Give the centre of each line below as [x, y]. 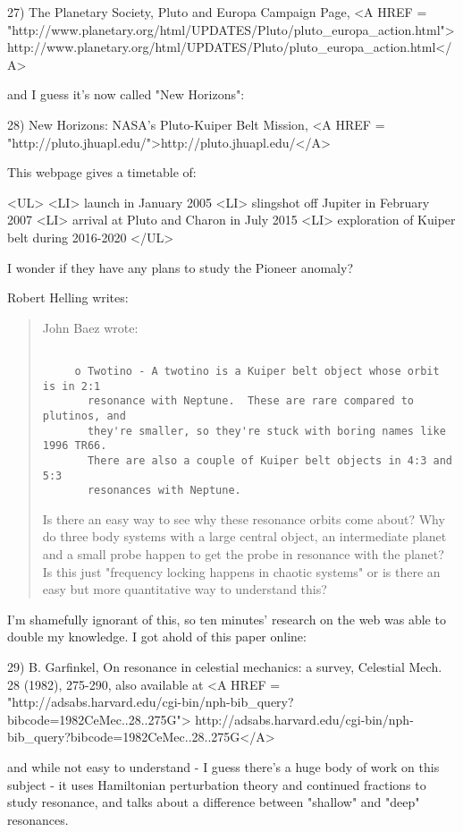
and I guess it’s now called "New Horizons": [126, 94]
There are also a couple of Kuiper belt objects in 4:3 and [269, 460]
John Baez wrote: [90, 327]
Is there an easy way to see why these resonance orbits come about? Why [244, 518]
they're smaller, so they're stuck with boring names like [266, 431]
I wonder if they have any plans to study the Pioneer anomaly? [180, 267]
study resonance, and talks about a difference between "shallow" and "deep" [214, 802]
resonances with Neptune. [164, 491]
